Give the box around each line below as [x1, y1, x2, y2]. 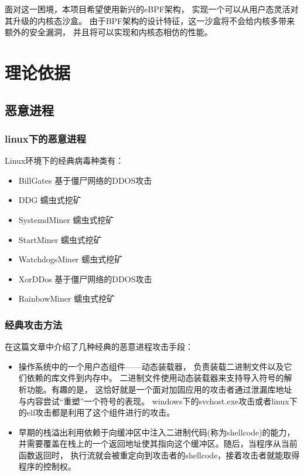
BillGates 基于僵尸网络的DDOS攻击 [18, 174, 152, 186]
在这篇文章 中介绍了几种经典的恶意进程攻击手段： [5, 340, 193, 353]
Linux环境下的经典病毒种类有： [5, 154, 124, 167]
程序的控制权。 [18, 460, 76, 472]
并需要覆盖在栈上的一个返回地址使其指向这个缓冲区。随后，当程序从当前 [18, 437, 298, 450]
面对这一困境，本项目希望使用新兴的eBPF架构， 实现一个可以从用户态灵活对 [5, 3, 299, 15]
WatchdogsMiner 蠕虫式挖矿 [18, 253, 123, 265]
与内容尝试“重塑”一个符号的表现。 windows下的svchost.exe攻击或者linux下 [18, 394, 298, 407]
